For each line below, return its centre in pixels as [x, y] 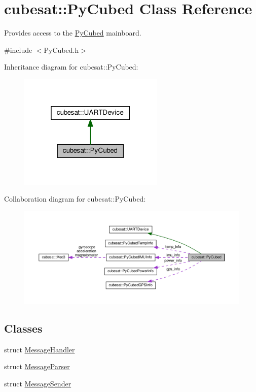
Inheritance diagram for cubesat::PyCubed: [71, 67]
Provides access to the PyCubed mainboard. [73, 33]
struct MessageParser [37, 366]
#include [18, 50]
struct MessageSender [38, 383]
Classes [23, 328]
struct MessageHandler [40, 349]
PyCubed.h [61, 50]
